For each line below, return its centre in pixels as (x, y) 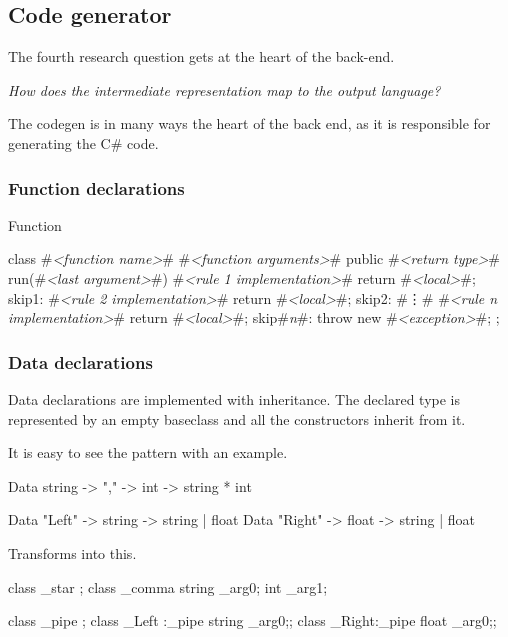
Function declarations (96, 187)
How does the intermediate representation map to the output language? (224, 89)
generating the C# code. (83, 142)
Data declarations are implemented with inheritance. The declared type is (234, 398)
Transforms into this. (72, 552)
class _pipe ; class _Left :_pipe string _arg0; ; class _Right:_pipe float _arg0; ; (252, 620)
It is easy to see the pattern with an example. (148, 452)
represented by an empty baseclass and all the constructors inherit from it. (237, 418)
